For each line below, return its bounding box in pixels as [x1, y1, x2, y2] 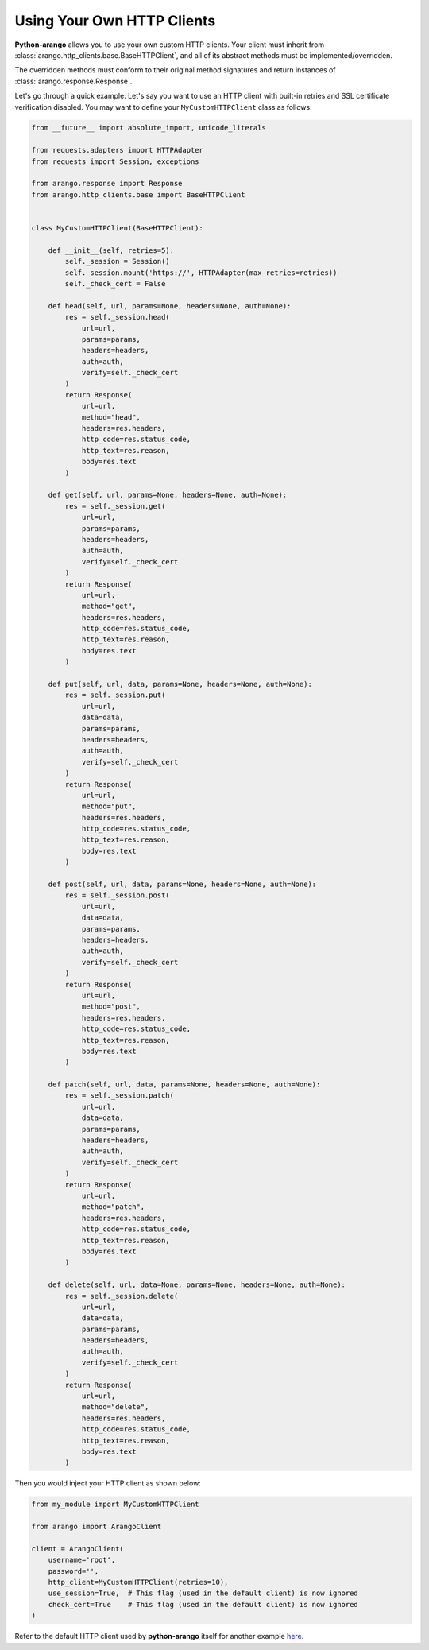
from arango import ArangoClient [31, 1522, 162, 1532]
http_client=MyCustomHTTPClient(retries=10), [48, 1578, 229, 1587]
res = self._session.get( [64, 502, 166, 510]
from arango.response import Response [31, 179, 183, 188]
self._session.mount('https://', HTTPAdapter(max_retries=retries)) [64, 268, 338, 277]
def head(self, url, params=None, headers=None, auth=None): [48, 301, 292, 310]
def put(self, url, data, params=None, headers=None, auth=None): [48, 680, 313, 689]
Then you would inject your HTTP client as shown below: [14, 1478, 202, 1488]
